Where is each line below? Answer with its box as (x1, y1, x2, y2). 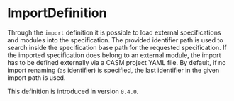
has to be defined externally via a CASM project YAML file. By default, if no (7, 58, 226, 66)
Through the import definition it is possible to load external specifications (7, 28, 221, 37)
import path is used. (7, 73, 66, 82)
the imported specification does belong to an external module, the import (7, 51, 221, 59)
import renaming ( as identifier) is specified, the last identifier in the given (7, 66, 220, 74)
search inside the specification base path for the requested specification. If (7, 43, 227, 52)
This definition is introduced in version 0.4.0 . (7, 87, 139, 95)
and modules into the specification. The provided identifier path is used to (7, 35, 223, 44)
